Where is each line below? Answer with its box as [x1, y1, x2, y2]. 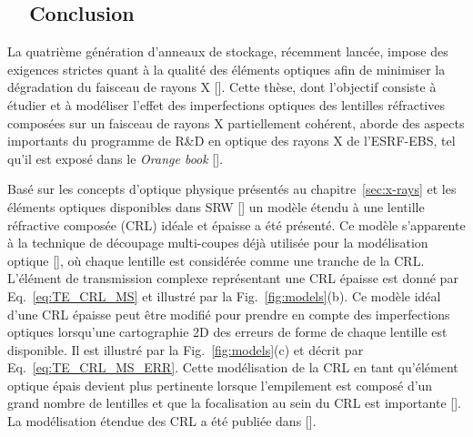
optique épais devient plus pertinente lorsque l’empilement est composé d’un [7, 375, 433, 394]
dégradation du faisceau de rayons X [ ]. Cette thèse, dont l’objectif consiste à [7, 77, 437, 97]
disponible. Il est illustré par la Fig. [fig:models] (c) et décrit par [7, 340, 364, 359]
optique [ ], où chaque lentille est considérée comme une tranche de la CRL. [7, 250, 425, 269]
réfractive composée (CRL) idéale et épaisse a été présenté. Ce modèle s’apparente [7, 215, 466, 234]
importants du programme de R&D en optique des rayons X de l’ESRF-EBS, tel [7, 131, 456, 150]
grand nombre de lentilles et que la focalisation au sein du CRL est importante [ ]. [7, 393, 461, 412]
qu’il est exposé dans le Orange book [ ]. [7, 148, 224, 168]
